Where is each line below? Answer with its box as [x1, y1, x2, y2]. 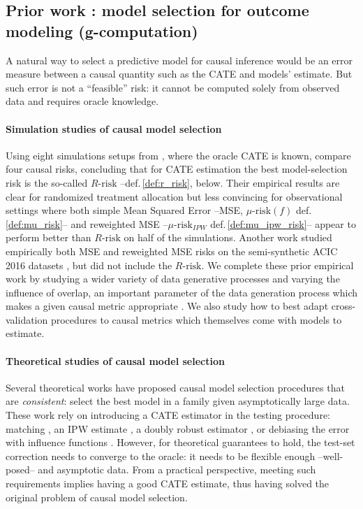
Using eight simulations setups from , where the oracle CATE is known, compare [6, 148, 351, 162]
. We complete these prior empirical [201, 257, 354, 272]
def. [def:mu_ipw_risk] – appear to [210, 216, 356, 231]
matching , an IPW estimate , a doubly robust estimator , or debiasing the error [6, 421, 350, 436]
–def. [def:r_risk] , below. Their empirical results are [120, 175, 340, 189]
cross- [331, 299, 356, 313]
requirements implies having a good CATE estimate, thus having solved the [6, 476, 329, 491]
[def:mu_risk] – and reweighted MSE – [6, 216, 168, 231]
